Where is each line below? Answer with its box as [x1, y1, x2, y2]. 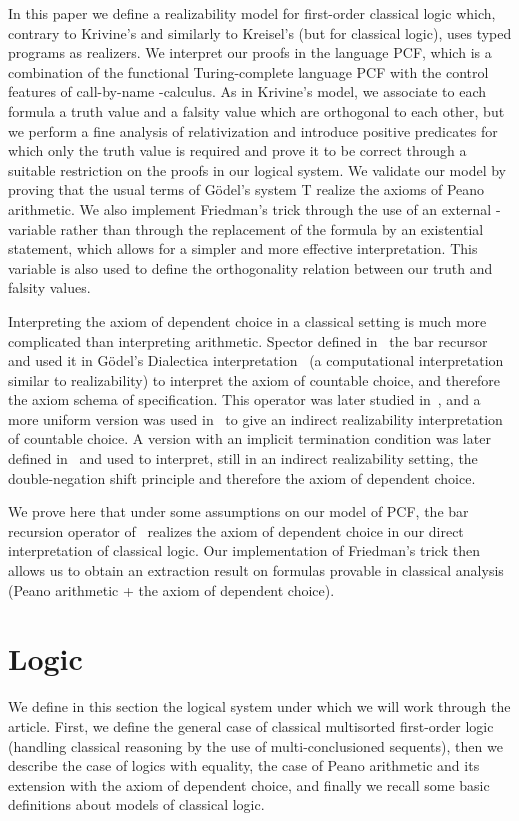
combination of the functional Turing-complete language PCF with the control [8, 61, 489, 82]
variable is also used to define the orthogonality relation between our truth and [8, 257, 493, 278]
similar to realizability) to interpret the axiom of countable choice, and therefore [8, 369, 500, 390]
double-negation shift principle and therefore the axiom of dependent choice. [8, 467, 476, 488]
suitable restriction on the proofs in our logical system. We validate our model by [8, 159, 506, 180]
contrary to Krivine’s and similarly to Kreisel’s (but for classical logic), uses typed [8, 22, 512, 43]
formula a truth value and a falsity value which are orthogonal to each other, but [8, 100, 505, 121]
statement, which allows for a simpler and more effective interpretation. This [8, 238, 478, 259]
